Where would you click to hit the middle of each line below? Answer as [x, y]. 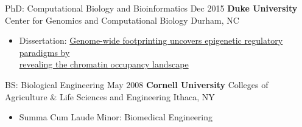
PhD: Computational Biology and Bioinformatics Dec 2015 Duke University [151, 8]
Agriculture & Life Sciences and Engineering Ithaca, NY [110, 96]
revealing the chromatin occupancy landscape [104, 64]
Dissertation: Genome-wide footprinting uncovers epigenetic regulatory [151, 40]
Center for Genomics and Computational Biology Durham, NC [122, 20]
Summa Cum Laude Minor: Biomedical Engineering [116, 117]
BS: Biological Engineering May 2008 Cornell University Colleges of [137, 84]
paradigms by [44, 52]
